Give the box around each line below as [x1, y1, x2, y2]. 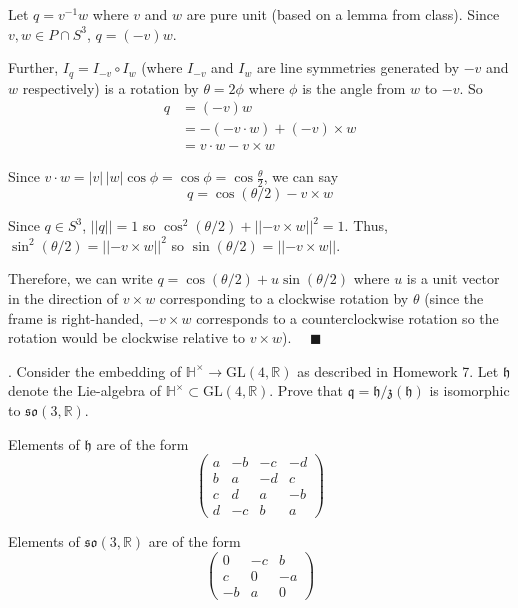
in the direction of [8, 287, 119, 308]
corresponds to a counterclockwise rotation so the [196, 307, 499, 328]
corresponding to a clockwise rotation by [159, 287, 409, 308]
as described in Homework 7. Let [297, 360, 499, 381]
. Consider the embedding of [8, 360, 182, 381]
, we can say [263, 166, 339, 187]
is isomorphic [429, 380, 510, 401]
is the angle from [302, 77, 406, 98]
